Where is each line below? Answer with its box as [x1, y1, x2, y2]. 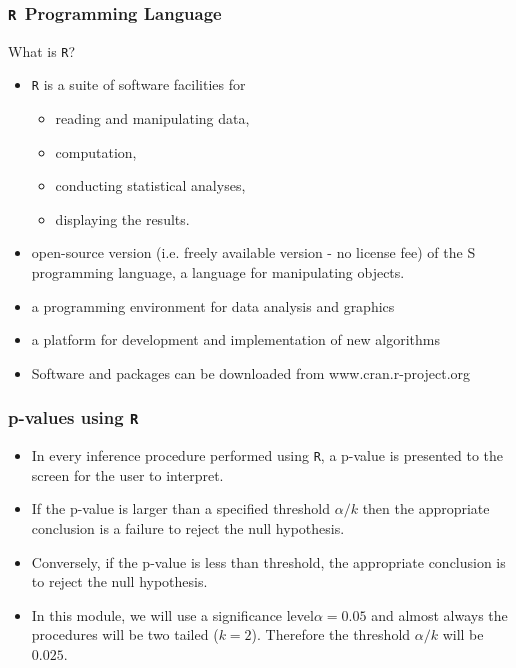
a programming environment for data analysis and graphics [31, 295, 395, 316]
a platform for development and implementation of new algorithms [31, 329, 440, 350]
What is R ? [8, 40, 76, 61]
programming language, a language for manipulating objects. [31, 262, 405, 283]
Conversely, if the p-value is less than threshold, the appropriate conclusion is [31, 551, 506, 572]
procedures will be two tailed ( [31, 624, 219, 645]
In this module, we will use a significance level [31, 604, 314, 625]
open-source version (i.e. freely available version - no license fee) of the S [31, 242, 476, 263]
